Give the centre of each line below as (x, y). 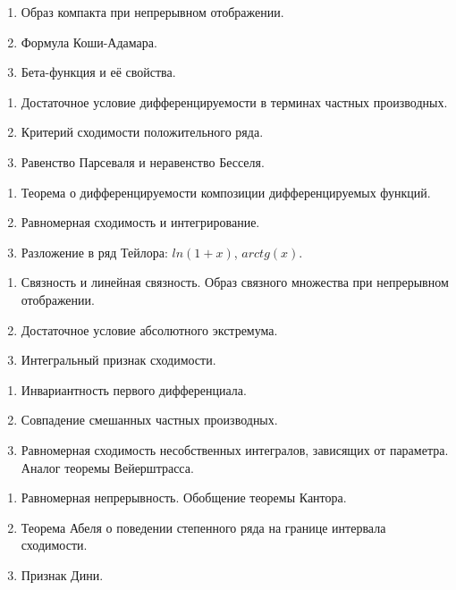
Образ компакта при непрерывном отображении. (152, 12)
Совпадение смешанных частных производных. (149, 420)
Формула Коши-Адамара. (89, 42)
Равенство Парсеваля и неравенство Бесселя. (143, 161)
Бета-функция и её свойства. (98, 72)
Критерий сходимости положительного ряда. (142, 132)
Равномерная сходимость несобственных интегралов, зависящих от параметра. (235, 449)
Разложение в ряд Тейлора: (94, 252)
